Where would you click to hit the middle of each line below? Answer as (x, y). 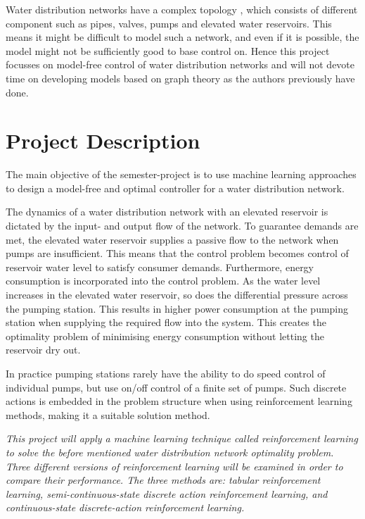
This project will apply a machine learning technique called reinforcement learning (182, 438)
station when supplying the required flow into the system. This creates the (166, 322)
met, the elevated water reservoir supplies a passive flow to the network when (172, 239)
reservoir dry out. (43, 350)
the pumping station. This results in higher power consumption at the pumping (177, 308)
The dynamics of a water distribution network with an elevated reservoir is (167, 212)
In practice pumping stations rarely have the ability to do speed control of (166, 373)
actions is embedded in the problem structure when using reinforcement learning (179, 401)
